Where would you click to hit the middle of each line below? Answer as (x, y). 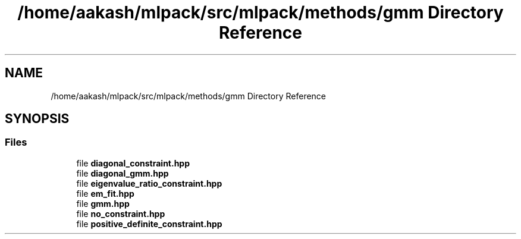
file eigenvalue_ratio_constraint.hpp (149, 183)
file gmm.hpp (103, 203)
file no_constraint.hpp (121, 213)
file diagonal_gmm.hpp (123, 173)
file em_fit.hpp (105, 193)
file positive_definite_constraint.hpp (149, 224)
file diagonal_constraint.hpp (133, 163)
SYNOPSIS (37, 119)
